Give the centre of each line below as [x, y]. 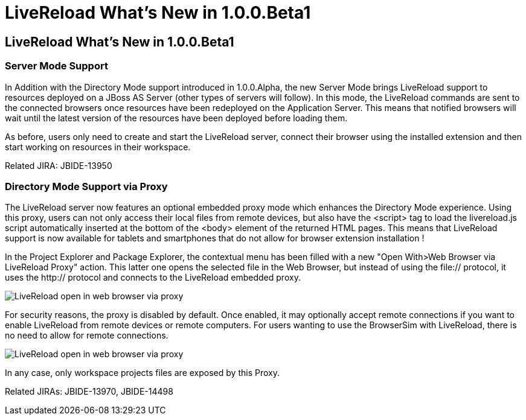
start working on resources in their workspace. [98, 147]
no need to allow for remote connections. [87, 336]
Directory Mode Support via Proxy [86, 186]
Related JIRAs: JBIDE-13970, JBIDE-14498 [89, 392]
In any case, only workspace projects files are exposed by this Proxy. [142, 373]
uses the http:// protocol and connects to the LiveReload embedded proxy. [153, 278]
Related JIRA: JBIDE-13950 [59, 165]
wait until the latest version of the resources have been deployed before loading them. [176, 118]
